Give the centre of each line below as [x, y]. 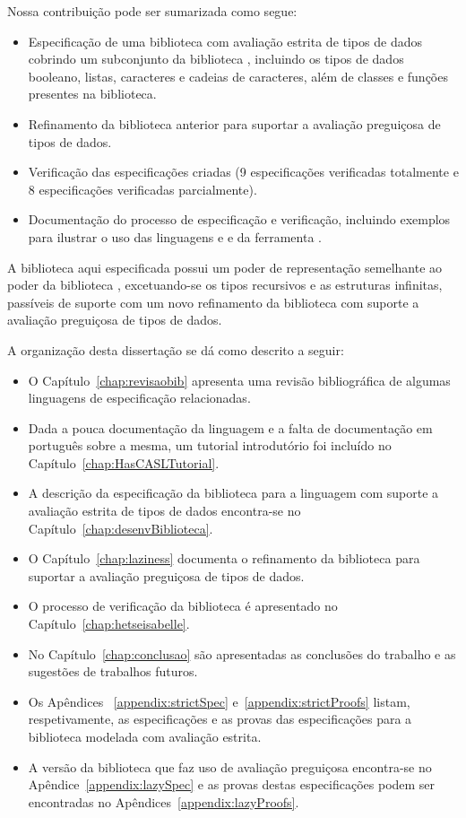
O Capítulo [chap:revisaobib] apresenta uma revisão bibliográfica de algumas [239, 380]
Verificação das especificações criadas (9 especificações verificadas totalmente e [243, 172]
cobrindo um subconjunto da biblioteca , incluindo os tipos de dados [216, 59]
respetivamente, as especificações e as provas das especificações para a [220, 719]
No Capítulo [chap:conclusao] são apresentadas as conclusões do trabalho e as [242, 653]
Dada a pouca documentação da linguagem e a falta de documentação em [230, 427]
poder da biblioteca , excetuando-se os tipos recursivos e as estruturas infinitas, [225, 285]
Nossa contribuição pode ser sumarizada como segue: [152, 11]
